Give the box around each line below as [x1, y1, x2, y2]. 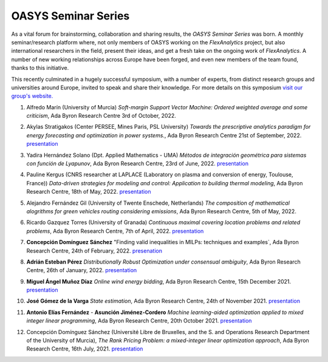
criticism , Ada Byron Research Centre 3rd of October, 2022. [26, 112, 176, 120]
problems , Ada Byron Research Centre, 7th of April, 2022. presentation [26, 227, 204, 234]
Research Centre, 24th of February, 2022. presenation [26, 247, 162, 254]
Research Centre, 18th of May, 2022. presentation [26, 188, 151, 196]
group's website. [11, 92, 53, 100]
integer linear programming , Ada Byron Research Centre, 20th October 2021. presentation [26, 317, 252, 324]
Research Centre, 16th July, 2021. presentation [26, 345, 143, 352]
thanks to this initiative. [11, 64, 69, 72]
